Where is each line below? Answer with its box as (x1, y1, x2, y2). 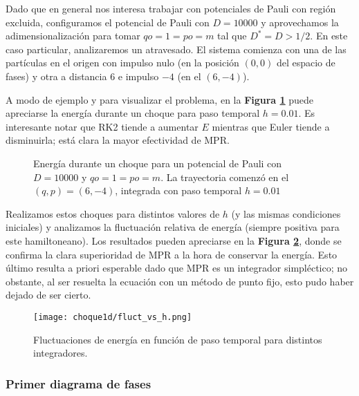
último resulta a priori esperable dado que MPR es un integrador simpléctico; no (6, 261, 348, 275)
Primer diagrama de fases (6, 375, 151, 392)
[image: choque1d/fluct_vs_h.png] (33, 312, 192, 322)
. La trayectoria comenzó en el (160, 169, 289, 184)
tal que (217, 28, 247, 43)
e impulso (118, 68, 159, 83)
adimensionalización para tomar (6, 28, 140, 43)
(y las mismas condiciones (231, 206, 341, 220)
